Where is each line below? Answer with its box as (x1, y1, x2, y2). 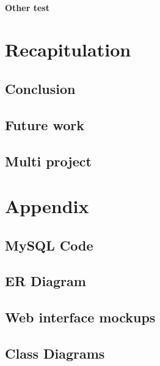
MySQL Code (5, 235, 93, 254)
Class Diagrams (5, 344, 105, 363)
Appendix (5, 193, 89, 219)
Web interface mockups (5, 308, 156, 327)
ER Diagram (5, 271, 86, 290)
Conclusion (5, 79, 76, 98)
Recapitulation (5, 37, 131, 62)
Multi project (5, 151, 92, 170)
